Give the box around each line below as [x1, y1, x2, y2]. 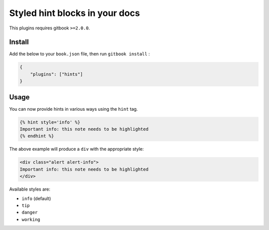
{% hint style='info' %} [19, 119, 81, 125]
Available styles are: [9, 186, 51, 192]
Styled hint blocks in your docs [9, 7, 140, 18]
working [21, 217, 41, 222]
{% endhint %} [19, 133, 54, 139]
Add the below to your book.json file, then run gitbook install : [9, 51, 150, 57]
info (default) [21, 195, 51, 202]
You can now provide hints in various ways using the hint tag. [9, 106, 138, 112]
